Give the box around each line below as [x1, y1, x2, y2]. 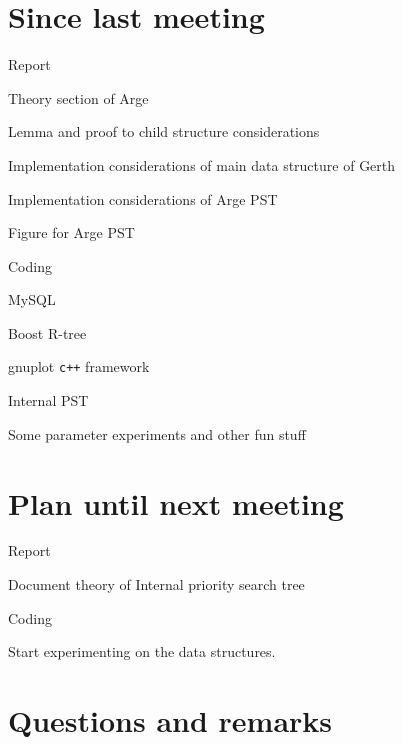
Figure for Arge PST [8, 222, 135, 243]
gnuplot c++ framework [8, 356, 150, 377]
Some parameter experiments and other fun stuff [8, 423, 306, 444]
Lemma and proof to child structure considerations [8, 121, 320, 142]
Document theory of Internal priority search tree [8, 574, 305, 595]
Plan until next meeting [8, 482, 344, 523]
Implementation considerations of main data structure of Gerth [8, 154, 396, 175]
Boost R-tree [8, 322, 87, 343]
